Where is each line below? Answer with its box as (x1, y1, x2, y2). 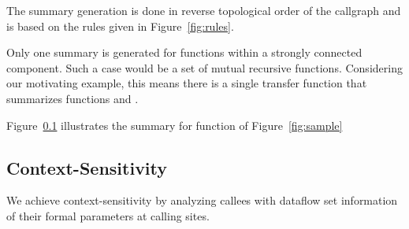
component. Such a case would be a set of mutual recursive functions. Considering (6, 59, 403, 76)
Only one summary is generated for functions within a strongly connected (6, 44, 363, 61)
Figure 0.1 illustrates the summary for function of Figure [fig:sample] (6, 116, 343, 133)
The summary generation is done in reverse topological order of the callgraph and (6, 2, 401, 18)
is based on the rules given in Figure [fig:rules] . (6, 17, 234, 34)
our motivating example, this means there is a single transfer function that (6, 75, 367, 91)
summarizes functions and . (6, 90, 139, 106)
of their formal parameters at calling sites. (6, 207, 210, 223)
